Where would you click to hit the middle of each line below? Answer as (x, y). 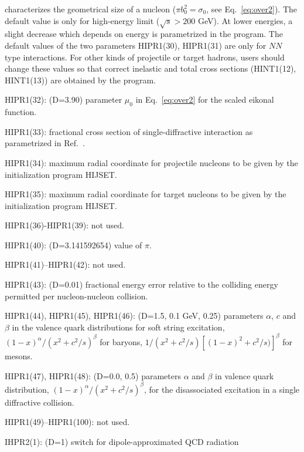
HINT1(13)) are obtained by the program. (80, 80)
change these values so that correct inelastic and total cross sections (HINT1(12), (151, 68)
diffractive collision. (40, 402)
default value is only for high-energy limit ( (82, 20)
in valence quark (245, 375)
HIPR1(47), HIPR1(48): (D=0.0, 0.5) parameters (93, 375)
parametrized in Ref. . (45, 143)
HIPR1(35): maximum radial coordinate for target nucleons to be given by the (146, 194)
